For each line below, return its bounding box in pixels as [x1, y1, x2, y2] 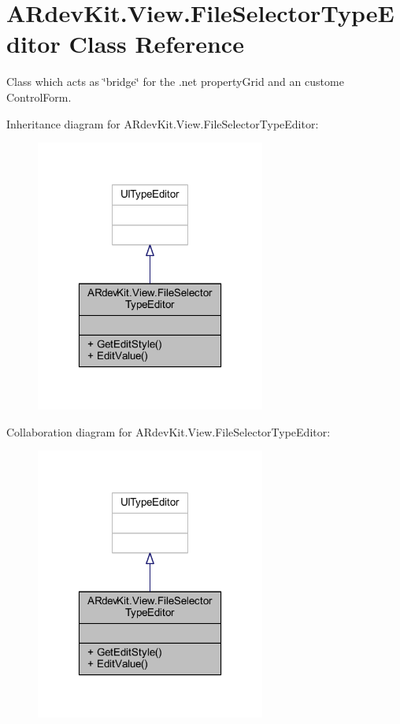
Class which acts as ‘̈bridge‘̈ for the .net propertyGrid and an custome [6, 73, 344, 90]
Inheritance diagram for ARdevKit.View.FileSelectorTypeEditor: [6, 115, 319, 132]
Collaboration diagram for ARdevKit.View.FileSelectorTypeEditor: [6, 423, 331, 440]
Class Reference [69, 28, 244, 60]
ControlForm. [6, 88, 72, 105]
